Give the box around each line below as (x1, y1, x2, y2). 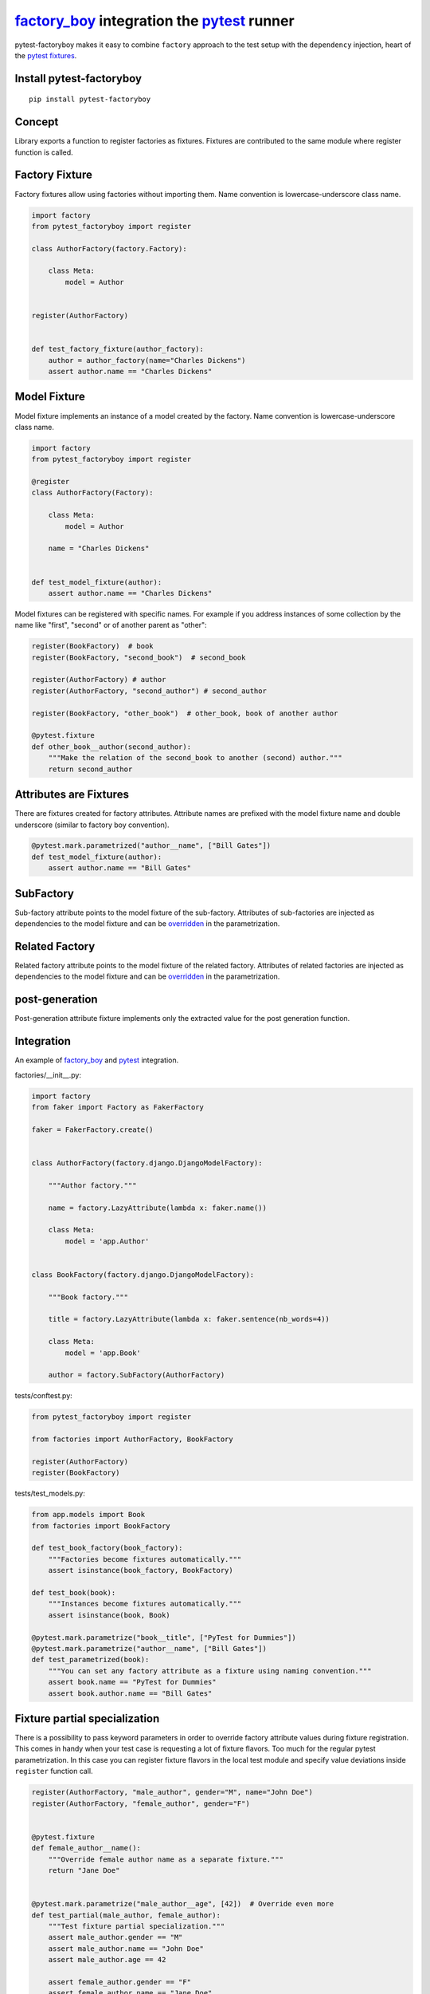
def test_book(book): (31, 1588, 116, 1598)
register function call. (14, 1767, 93, 1776)
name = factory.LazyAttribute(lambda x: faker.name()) (48, 1203, 267, 1212)
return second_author (48, 764, 133, 774)
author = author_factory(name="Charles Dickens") (48, 356, 246, 365)
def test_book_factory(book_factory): (31, 1543, 183, 1553)
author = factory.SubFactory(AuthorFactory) (48, 1370, 225, 1380)
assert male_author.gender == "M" (48, 1933, 183, 1942)
